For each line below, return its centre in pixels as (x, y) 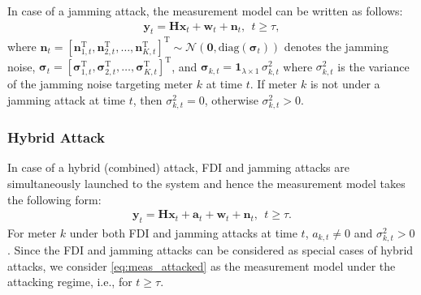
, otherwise (231, 100)
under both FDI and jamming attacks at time (183, 233)
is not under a (345, 84)
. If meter (273, 84)
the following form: (54, 199)
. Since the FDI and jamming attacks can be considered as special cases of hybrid (210, 250)
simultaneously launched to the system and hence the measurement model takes (206, 183)
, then (148, 100)
